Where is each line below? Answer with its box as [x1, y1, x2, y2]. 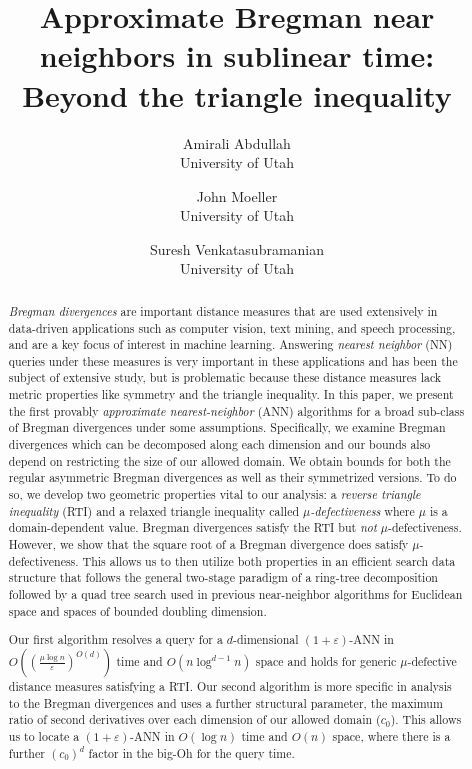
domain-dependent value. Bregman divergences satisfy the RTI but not [8, 519, 377, 536]
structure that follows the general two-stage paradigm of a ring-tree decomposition [8, 569, 438, 586]
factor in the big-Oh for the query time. [88, 744, 295, 761]
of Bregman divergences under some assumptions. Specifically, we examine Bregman [8, 419, 446, 436]
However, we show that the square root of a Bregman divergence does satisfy [8, 536, 409, 553]
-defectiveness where [310, 502, 415, 519]
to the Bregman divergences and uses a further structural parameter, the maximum [8, 694, 443, 711]
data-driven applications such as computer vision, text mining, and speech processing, [8, 319, 456, 336]
